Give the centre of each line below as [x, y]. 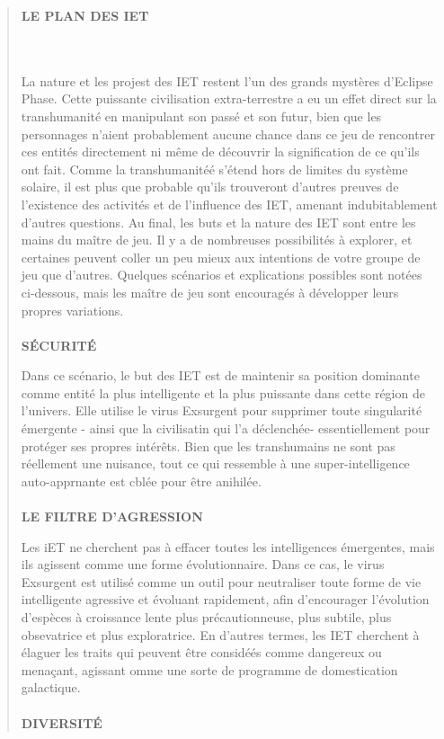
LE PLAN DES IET [85, 15]
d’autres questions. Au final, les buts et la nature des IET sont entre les [218, 222]
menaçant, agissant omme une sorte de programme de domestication [209, 669]
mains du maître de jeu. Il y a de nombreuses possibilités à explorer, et [217, 240]
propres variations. [72, 310]
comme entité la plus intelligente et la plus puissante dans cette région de [223, 392]
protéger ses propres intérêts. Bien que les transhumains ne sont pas [208, 445]
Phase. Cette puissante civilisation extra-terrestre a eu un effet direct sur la [229, 98]
